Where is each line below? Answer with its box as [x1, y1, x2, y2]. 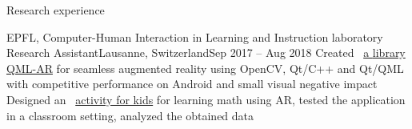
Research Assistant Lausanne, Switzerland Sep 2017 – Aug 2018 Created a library [6, 44, 406, 61]
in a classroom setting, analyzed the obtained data [6, 107, 254, 123]
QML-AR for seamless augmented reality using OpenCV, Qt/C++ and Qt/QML [6, 59, 404, 76]
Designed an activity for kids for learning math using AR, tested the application [6, 91, 406, 107]
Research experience [6, 2, 105, 18]
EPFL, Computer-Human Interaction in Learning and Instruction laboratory [6, 28, 383, 45]
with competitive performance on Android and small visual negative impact [6, 75, 378, 92]
